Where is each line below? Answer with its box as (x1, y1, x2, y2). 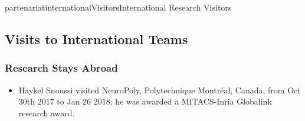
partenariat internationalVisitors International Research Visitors (5, 1, 232, 13)
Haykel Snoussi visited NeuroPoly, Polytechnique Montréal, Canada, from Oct (18, 83, 301, 96)
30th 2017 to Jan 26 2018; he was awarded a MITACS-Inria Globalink (18, 95, 272, 107)
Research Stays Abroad (5, 60, 118, 75)
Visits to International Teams (5, 29, 188, 48)
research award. (18, 106, 75, 119)
